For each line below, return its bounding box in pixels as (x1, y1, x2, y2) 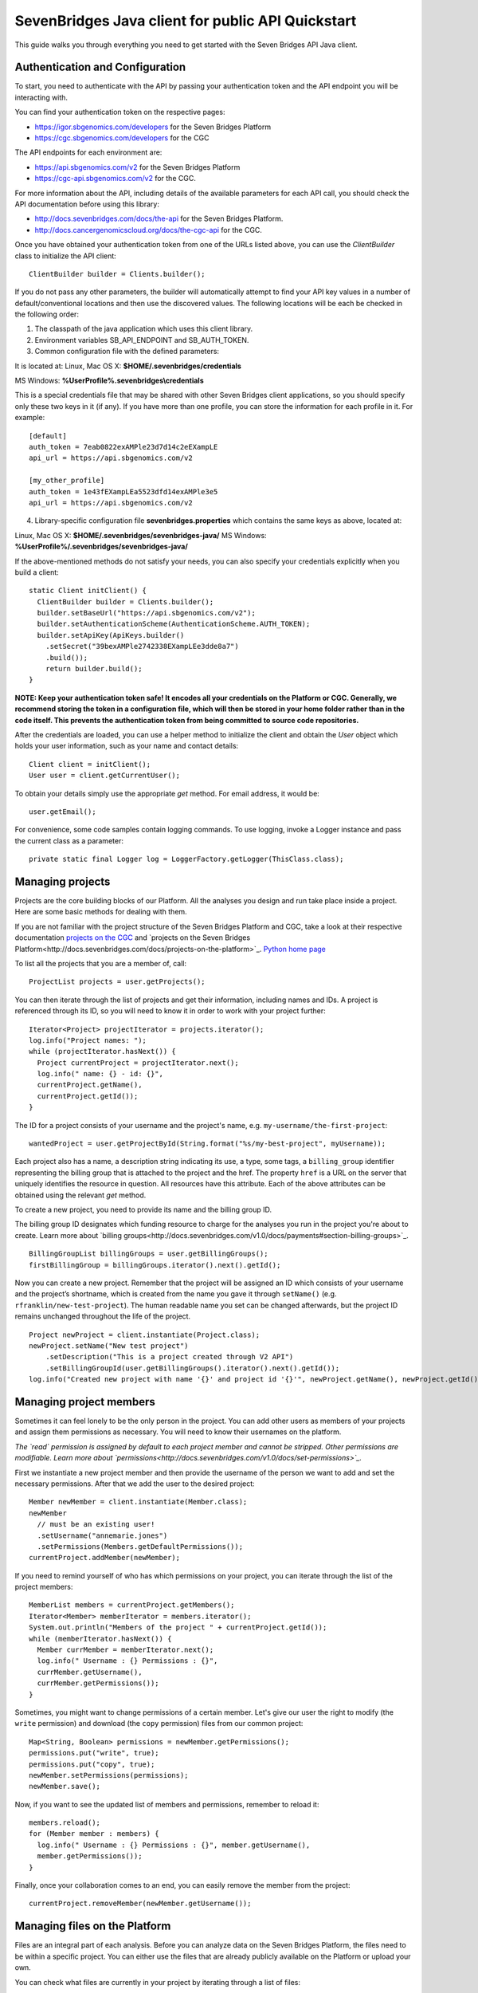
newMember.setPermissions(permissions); (29, 1771, 189, 1779)
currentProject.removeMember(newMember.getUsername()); (29, 1899, 252, 1908)
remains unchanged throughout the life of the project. (14, 1311, 191, 1321)
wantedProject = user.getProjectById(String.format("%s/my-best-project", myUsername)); (29, 1139, 386, 1148)
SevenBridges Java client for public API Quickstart (14, 12, 357, 29)
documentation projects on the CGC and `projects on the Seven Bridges (14, 933, 251, 942)
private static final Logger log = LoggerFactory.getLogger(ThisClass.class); (29, 855, 344, 864)
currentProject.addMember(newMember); (29, 1553, 181, 1563)
